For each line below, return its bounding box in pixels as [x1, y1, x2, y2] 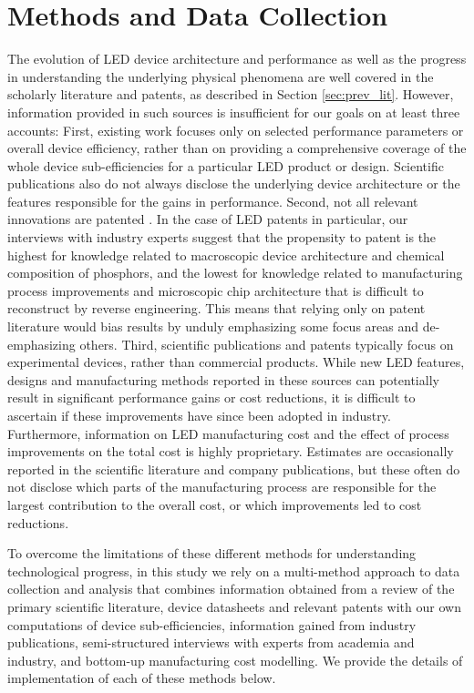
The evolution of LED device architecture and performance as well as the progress [7, 49, 467, 68]
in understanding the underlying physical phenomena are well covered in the [7, 66, 434, 86]
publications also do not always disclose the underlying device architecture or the [7, 174, 460, 193]
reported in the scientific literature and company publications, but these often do [7, 459, 460, 478]
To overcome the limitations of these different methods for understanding [7, 544, 417, 563]
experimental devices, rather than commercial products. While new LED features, [7, 352, 465, 372]
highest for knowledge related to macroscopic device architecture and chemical [7, 245, 445, 264]
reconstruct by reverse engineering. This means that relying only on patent [7, 299, 426, 318]
